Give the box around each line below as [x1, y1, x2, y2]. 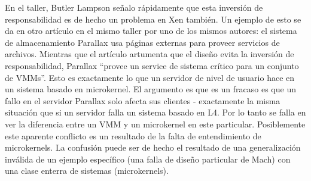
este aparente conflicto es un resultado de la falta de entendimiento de [5, 129, 261, 142]
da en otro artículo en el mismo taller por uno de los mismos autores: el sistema [5, 24, 297, 37]
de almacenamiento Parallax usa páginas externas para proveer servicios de [5, 36, 280, 48]
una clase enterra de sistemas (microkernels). [5, 164, 169, 177]
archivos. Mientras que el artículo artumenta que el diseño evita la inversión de [5, 48, 294, 60]
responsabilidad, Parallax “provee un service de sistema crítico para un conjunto [5, 59, 299, 71]
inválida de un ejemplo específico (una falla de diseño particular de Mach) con [5, 152, 291, 165]
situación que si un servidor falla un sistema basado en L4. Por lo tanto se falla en [5, 106, 306, 118]
